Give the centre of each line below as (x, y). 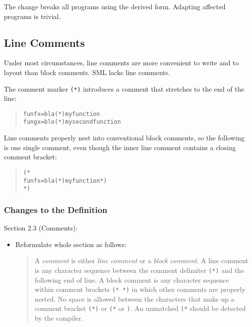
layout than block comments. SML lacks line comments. (87, 72)
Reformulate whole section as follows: (71, 244)
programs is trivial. (32, 16)
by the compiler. (59, 318)
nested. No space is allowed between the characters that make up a (135, 298)
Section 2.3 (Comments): (41, 228)
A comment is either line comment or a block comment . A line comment (142, 260)
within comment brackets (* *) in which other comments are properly (140, 289)
